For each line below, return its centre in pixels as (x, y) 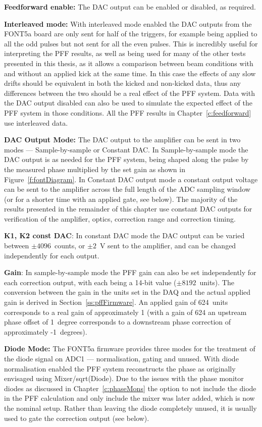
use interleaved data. (36, 122)
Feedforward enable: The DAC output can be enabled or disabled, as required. (130, 7)
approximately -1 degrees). (46, 331)
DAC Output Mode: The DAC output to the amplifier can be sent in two (122, 140)
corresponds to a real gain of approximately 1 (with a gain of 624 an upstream (125, 312)
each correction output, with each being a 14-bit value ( (90, 282)
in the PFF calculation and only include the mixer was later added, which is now (129, 398)
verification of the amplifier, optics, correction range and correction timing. (120, 218)
